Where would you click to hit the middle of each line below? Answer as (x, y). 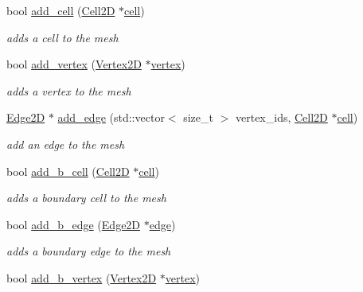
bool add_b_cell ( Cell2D (68, 171)
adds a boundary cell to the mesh (86, 198)
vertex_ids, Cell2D (281, 117)
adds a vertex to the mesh (69, 90)
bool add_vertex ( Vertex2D (74, 64)
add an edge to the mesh (66, 144)
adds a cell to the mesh (62, 37)
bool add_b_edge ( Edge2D (74, 224)
